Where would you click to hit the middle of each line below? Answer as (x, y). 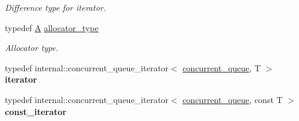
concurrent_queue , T (221, 67)
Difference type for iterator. (56, 7)
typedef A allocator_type (52, 27)
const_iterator (36, 111)
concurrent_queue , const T (233, 99)
